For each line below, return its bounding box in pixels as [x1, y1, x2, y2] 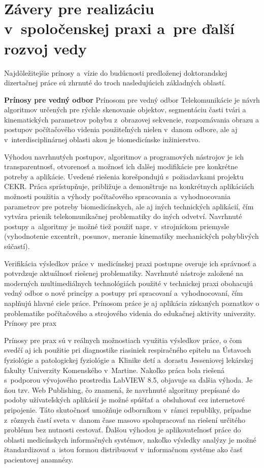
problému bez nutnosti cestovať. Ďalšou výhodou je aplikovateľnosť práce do [4, 424, 241, 435]
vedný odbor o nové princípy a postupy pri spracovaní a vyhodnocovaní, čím [4, 288, 243, 298]
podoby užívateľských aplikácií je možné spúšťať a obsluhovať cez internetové [4, 394, 245, 405]
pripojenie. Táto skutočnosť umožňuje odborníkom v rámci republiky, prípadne [4, 404, 251, 415]
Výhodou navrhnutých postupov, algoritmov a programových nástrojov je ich [4, 151, 244, 162]
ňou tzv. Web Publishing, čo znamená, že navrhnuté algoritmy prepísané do [4, 384, 240, 395]
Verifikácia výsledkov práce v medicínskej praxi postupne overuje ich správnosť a [4, 258, 256, 268]
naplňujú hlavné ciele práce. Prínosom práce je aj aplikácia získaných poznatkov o [4, 297, 259, 308]
